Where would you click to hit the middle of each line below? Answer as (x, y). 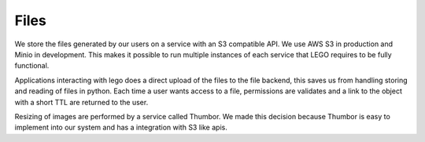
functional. (32, 66)
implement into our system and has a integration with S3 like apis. (121, 127)
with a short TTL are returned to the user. (81, 102)
